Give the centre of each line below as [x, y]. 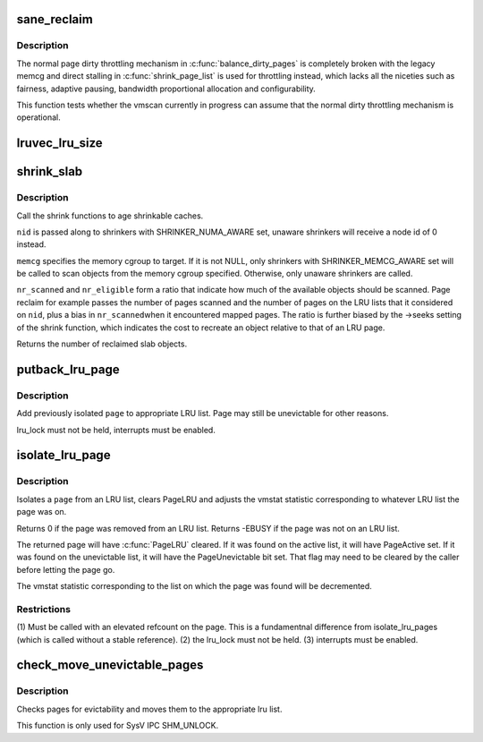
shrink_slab [50, 171]
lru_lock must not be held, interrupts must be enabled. [116, 430]
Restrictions [44, 609]
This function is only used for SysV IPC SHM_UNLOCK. [118, 726]
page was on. [42, 512]
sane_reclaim [55, 19]
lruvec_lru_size [59, 143]
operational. [39, 117]
